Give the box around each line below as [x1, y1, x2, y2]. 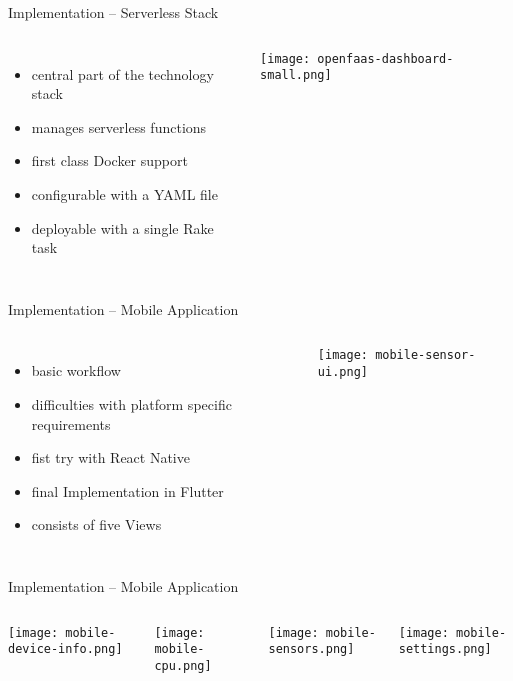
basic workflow [31, 360, 121, 381]
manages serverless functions [31, 116, 207, 137]
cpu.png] [154, 658, 212, 673]
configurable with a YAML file [31, 183, 218, 204]
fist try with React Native [31, 447, 190, 468]
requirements [31, 413, 111, 434]
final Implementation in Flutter [31, 480, 224, 501]
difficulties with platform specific [31, 393, 232, 414]
